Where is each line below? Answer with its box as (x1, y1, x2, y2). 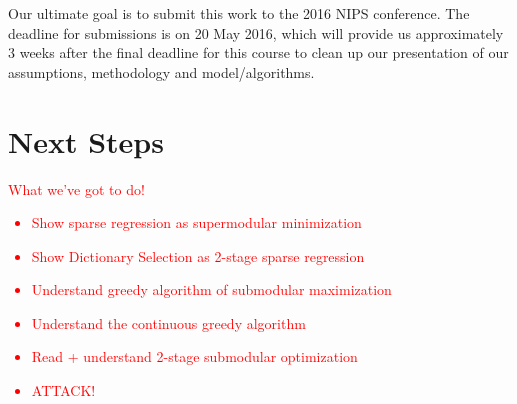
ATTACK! (31, 380, 96, 401)
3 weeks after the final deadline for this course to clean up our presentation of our (8, 42, 509, 63)
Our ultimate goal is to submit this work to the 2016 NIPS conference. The (8, 3, 470, 23)
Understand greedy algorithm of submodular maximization (31, 279, 392, 300)
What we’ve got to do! (8, 178, 145, 199)
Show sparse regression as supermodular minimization (31, 212, 362, 233)
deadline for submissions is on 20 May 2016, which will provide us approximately (8, 22, 504, 43)
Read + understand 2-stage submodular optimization (31, 346, 358, 367)
